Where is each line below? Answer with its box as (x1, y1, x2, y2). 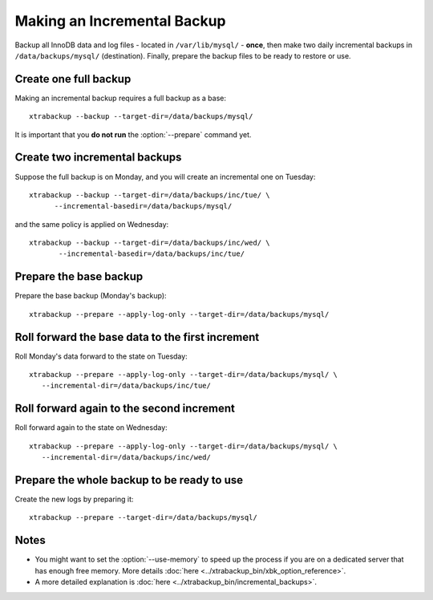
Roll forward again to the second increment (14, 402, 236, 416)
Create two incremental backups (14, 151, 182, 164)
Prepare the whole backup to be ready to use (14, 473, 244, 487)
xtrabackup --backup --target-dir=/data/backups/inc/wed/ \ (29, 238, 270, 248)
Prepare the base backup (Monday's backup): (14, 291, 168, 301)
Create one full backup (14, 72, 132, 86)
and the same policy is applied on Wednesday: (14, 219, 169, 229)
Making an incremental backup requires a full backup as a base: (14, 93, 227, 103)
